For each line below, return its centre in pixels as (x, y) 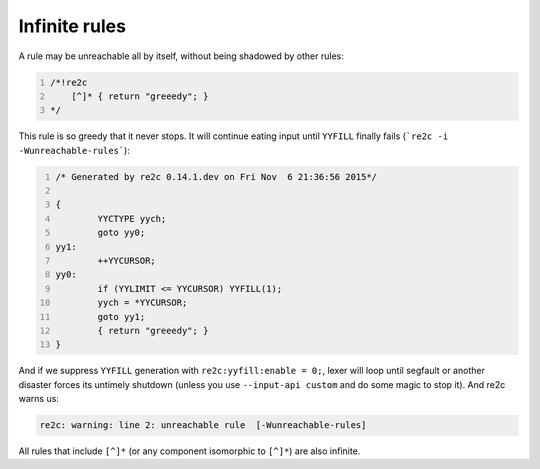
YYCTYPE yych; (132, 218)
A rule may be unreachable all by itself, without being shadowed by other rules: (181, 56)
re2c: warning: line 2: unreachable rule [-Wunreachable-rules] (203, 425)
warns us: (39, 399)
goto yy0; (121, 233)
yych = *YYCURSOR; (142, 303)
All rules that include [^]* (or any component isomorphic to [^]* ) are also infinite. (189, 451)
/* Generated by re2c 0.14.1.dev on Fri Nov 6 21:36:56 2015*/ (216, 176)
